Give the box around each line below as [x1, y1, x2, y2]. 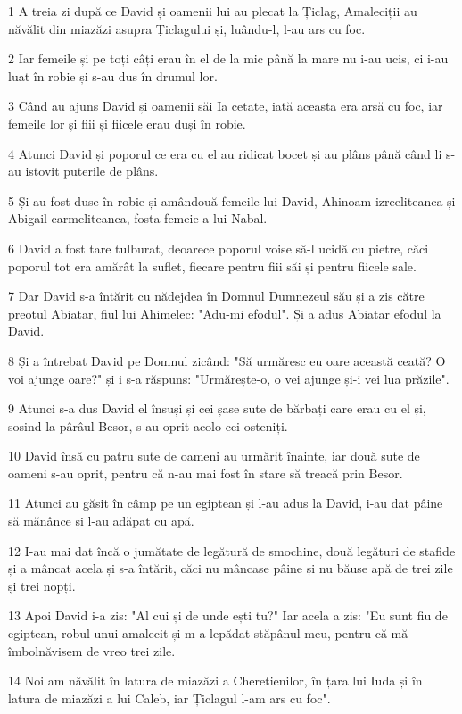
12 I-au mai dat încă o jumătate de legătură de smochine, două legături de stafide [8, 541, 456, 560]
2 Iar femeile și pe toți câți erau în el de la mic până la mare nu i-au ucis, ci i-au [8, 49, 449, 68]
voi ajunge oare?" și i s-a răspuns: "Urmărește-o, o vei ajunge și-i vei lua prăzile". [8, 369, 450, 387]
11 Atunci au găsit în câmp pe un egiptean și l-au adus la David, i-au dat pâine [8, 494, 443, 512]
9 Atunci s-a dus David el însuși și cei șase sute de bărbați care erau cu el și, [8, 399, 426, 418]
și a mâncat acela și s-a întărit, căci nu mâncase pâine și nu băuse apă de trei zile [8, 559, 453, 577]
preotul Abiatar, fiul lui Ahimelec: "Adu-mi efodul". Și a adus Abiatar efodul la [8, 303, 441, 322]
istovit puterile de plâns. [25, 162, 159, 180]
